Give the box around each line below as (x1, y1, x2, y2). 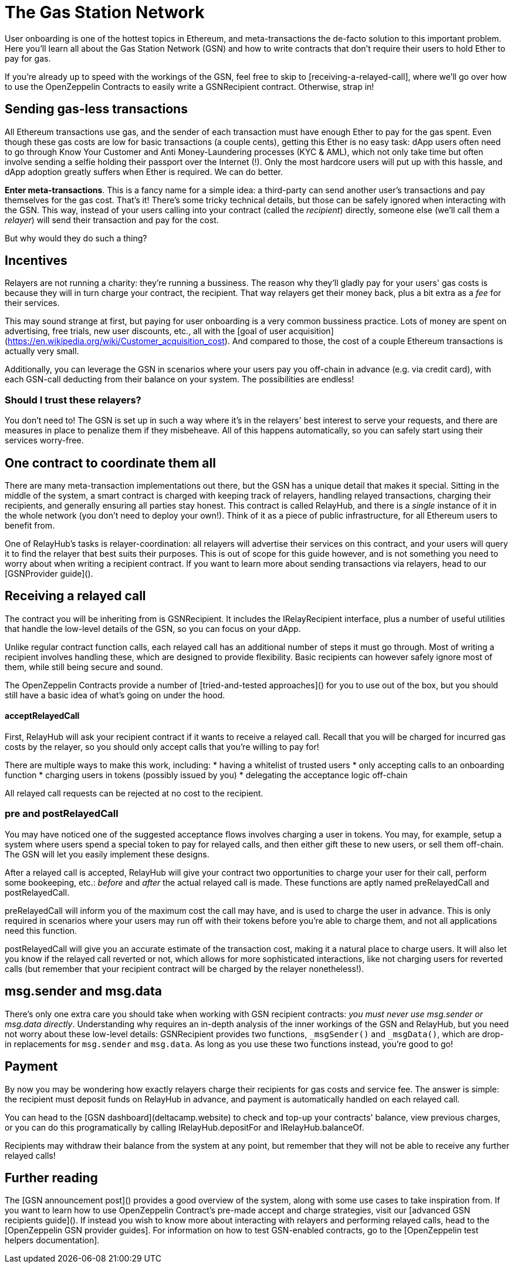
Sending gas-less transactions (5, 102, 188, 117)
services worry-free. (5, 435, 84, 446)
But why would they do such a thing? (5, 233, 147, 243)
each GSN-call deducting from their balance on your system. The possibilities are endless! (5, 374, 354, 385)
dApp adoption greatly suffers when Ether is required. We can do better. (5, 166, 283, 177)
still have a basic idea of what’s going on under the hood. (5, 690, 225, 700)
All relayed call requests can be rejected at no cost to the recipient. (5, 788, 263, 799)
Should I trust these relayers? (5, 393, 141, 406)
